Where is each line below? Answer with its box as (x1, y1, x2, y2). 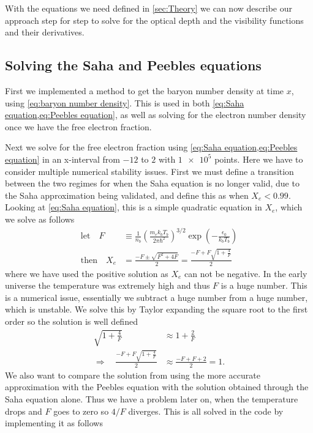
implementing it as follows (5, 416, 103, 429)
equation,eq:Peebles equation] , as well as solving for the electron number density (5, 108, 306, 121)
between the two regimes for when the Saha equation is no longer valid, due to (5, 177, 300, 190)
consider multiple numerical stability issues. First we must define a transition (5, 165, 294, 177)
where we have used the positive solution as (5, 267, 168, 279)
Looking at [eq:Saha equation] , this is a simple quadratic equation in (5, 201, 262, 213)
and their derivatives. (5, 26, 85, 39)
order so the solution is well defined (5, 314, 138, 327)
